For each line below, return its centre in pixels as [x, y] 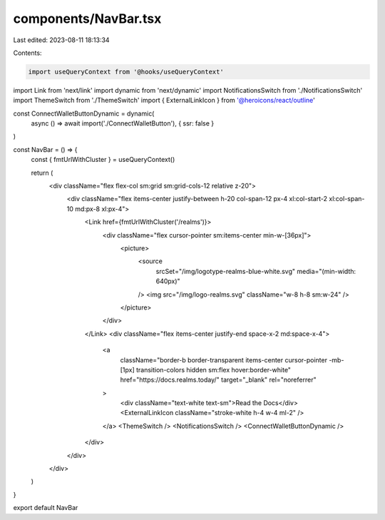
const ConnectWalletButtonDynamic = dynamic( [84, 113]
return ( [42, 173]
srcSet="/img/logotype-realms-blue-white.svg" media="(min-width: [256, 271]
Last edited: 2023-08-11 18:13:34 [61, 40]
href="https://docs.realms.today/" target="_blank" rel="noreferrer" [218, 380]
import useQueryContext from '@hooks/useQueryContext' [126, 72]
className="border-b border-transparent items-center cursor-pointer [224, 360]
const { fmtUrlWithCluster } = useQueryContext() [103, 160]
